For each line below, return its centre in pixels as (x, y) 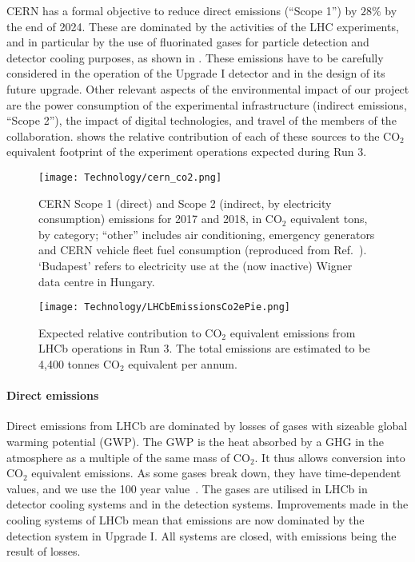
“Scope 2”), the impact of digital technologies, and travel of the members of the (202, 120)
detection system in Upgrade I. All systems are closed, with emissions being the (202, 535)
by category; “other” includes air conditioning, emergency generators (207, 234)
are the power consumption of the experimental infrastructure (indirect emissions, (207, 104)
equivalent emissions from (293, 332)
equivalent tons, (329, 219)
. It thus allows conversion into (330, 457)
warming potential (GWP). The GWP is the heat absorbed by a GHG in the (195, 441)
